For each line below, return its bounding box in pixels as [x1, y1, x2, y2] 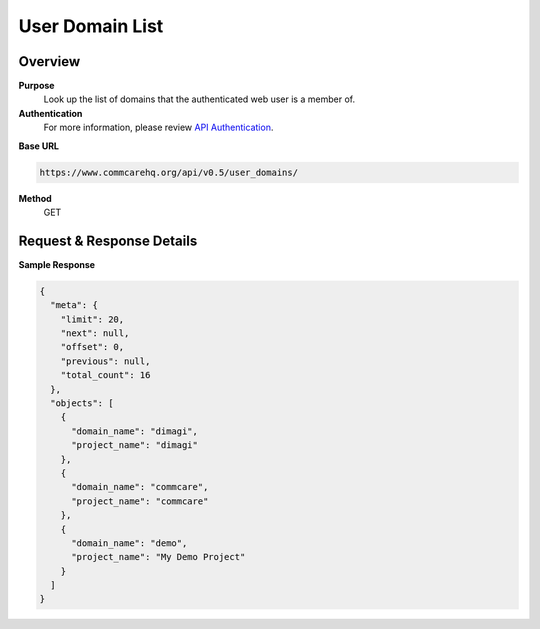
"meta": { [50, 300, 99, 311]
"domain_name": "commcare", [71, 481, 209, 493]
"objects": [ [50, 398, 114, 409]
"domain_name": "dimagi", [71, 425, 199, 437]
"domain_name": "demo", [71, 537, 188, 549]
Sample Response [18, 258, 95, 270]
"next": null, [60, 328, 130, 339]
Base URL [18, 140, 60, 152]
